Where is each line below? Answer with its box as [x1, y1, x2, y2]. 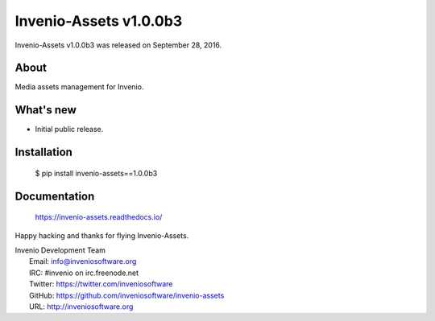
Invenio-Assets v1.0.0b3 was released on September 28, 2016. [14, 40, 222, 50]
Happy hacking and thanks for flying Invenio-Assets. [14, 230, 189, 241]
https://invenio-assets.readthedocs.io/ [35, 212, 163, 222]
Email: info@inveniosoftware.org [29, 257, 137, 266]
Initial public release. [35, 125, 104, 134]
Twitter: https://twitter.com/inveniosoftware [29, 279, 173, 289]
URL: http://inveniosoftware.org [29, 302, 134, 311]
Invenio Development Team [14, 245, 106, 255]
